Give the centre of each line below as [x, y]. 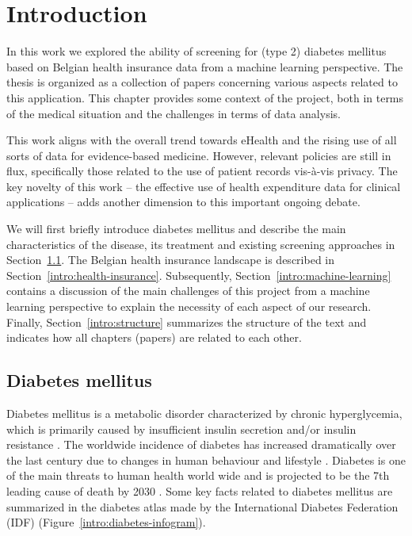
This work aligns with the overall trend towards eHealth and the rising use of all [202, 140]
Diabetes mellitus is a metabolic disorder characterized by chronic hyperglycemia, [204, 413]
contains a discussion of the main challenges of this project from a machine [188, 291]
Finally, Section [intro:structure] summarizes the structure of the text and [187, 322]
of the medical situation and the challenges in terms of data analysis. [174, 113]
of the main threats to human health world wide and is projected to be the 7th [198, 475]
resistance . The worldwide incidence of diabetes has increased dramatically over [201, 444]
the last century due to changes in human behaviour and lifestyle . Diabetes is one [206, 459]
